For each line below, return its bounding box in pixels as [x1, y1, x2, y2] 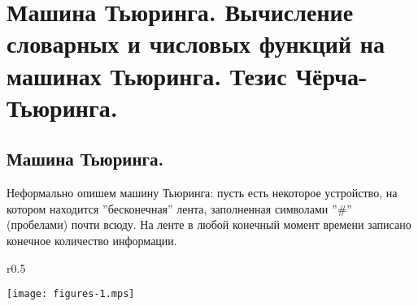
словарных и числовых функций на [7, 27, 385, 60]
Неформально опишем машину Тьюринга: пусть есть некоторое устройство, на [7, 184, 398, 201]
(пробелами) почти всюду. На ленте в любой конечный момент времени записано [7, 216, 411, 233]
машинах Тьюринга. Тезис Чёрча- [7, 58, 368, 92]
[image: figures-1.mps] [7, 288, 135, 300]
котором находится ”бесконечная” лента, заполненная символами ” [7, 200, 337, 217]
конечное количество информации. [7, 231, 177, 248]
